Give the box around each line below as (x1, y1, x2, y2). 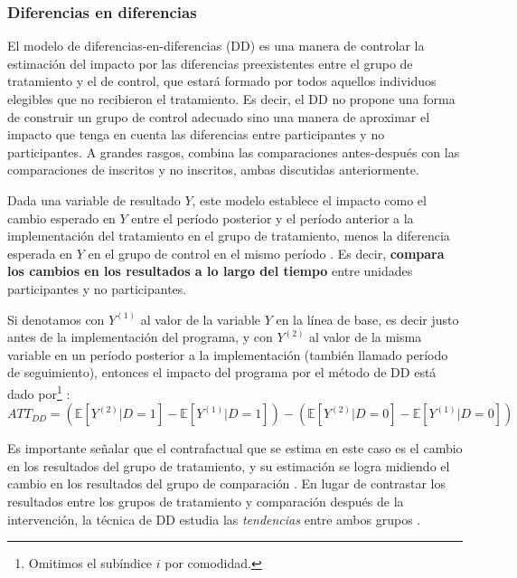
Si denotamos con (7, 309, 105, 328)
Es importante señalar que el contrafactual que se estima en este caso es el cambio (7, 439, 463, 458)
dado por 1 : (7, 381, 70, 403)
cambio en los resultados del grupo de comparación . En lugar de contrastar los (7, 474, 446, 493)
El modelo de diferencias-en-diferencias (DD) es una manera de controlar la (7, 36, 425, 55)
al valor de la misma (309, 327, 422, 346)
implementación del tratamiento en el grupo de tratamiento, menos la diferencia (7, 226, 450, 245)
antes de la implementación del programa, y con (7, 327, 273, 346)
